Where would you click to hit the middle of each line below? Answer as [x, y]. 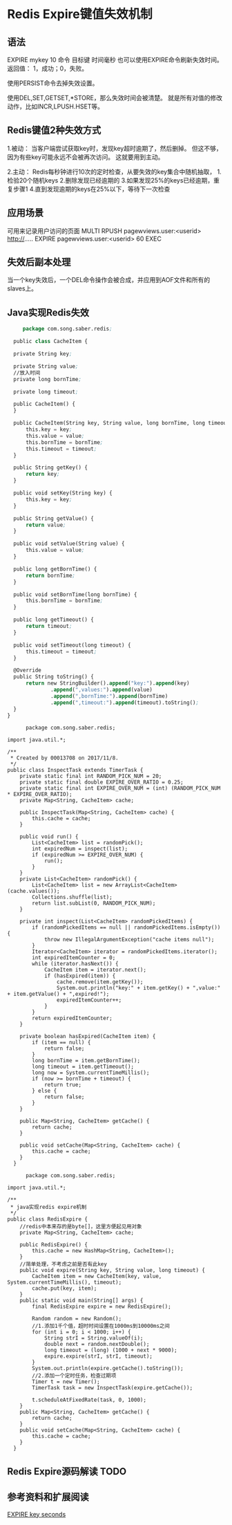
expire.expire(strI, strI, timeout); [98, 1356]
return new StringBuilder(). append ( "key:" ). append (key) [107, 683]
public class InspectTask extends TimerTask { [75, 770]
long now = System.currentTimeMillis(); [91, 1073]
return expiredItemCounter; [72, 1018]
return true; [62, 1085]
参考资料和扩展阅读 [48, 1497]
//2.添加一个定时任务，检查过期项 [74, 1376]
